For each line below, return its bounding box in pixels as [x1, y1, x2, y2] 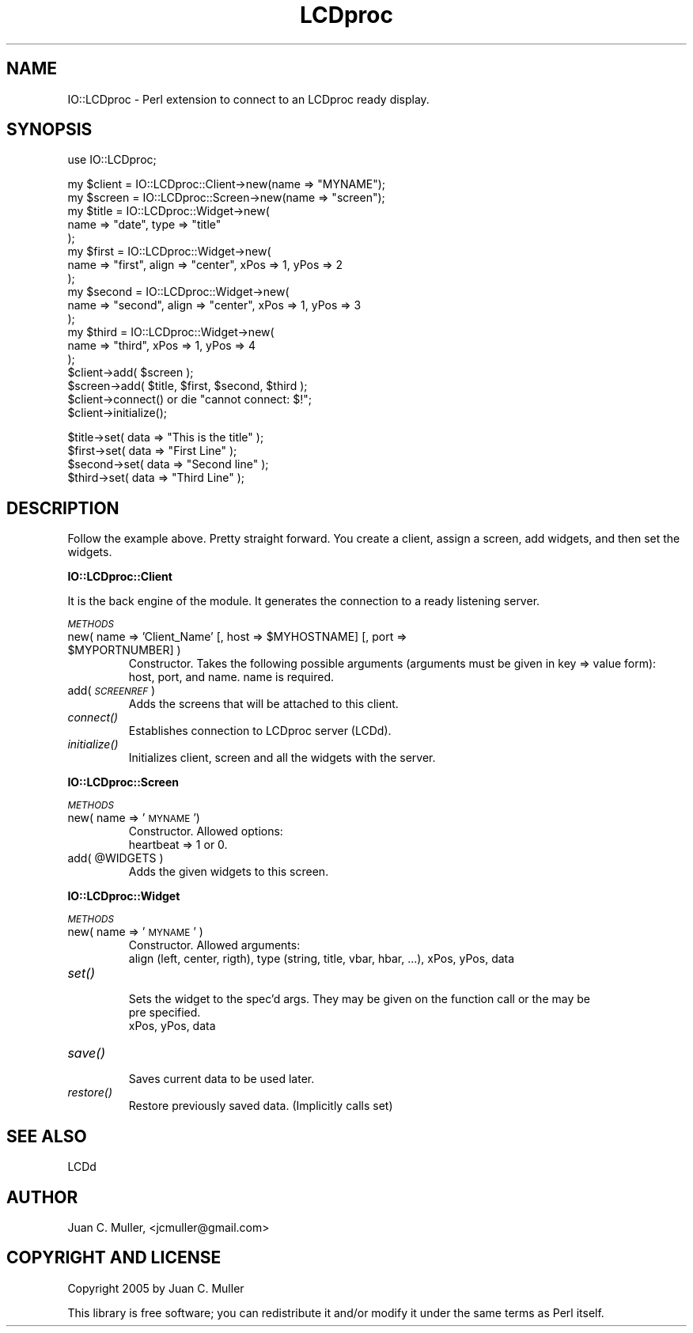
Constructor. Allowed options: [128, 824, 283, 839]
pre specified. [128, 1005, 201, 1020]
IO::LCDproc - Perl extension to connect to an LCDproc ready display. [67, 92, 430, 106]
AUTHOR [6, 1187, 78, 1207]
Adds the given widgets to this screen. [128, 865, 329, 879]
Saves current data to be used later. [128, 1072, 315, 1086]
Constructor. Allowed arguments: [128, 938, 301, 952]
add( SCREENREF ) [67, 684, 156, 698]
